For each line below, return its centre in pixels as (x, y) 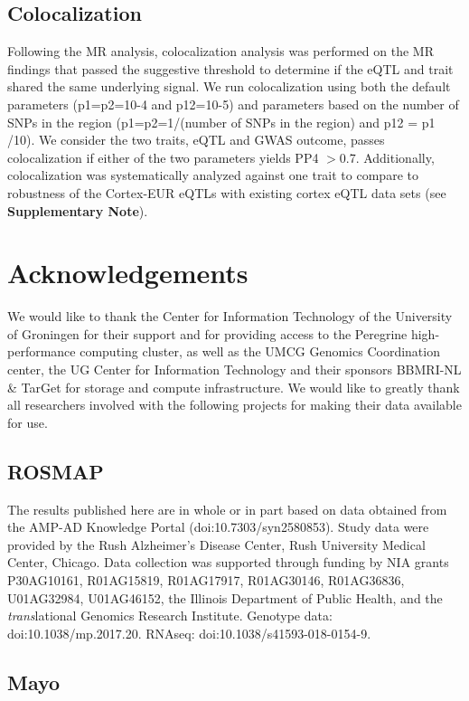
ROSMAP (56, 471)
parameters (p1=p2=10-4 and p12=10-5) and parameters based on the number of (233, 104)
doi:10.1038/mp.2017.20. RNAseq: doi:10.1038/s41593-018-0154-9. (189, 633)
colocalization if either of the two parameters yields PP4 (163, 157)
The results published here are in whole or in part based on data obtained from (227, 509)
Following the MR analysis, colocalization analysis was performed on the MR (220, 51)
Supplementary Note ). (78, 210)
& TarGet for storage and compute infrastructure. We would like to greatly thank (234, 387)
